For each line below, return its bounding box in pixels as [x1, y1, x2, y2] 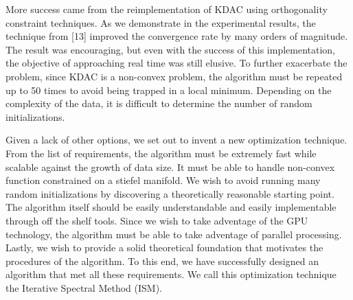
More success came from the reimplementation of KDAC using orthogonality [5, 2, 328, 16]
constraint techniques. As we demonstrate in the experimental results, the [5, 15, 316, 30]
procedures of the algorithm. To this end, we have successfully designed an [5, 253, 319, 268]
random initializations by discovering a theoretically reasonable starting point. [5, 186, 334, 200]
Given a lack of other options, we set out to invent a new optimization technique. [5, 132, 348, 147]
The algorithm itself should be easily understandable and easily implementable [5, 200, 337, 214]
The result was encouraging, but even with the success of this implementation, [5, 42, 336, 56]
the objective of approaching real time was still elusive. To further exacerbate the [5, 56, 348, 70]
